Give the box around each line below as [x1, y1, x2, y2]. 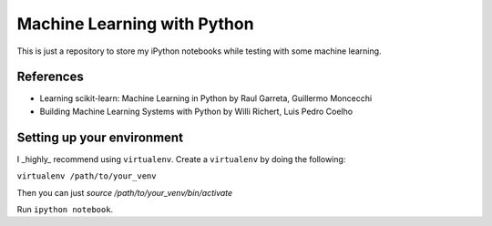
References [16, 69, 84, 85]
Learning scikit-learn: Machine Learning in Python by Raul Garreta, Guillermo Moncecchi [39, 93, 373, 104]
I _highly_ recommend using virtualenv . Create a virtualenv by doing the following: [16, 153, 346, 164]
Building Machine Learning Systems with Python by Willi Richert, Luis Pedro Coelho [39, 106, 354, 117]
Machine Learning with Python [16, 14, 254, 34]
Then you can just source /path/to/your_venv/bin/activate [16, 187, 233, 198]
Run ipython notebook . [16, 203, 114, 214]
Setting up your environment [16, 129, 184, 145]
